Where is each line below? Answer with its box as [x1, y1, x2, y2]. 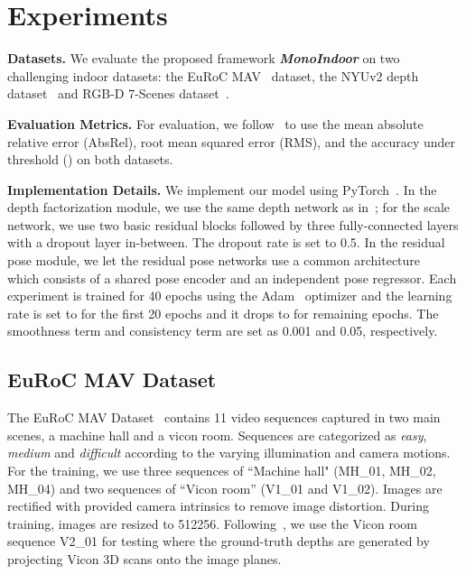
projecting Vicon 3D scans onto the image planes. [7, 549, 282, 568]
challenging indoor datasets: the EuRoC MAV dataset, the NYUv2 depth [7, 66, 419, 85]
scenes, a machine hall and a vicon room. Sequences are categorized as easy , [7, 425, 427, 444]
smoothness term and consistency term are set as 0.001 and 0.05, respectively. [7, 321, 438, 340]
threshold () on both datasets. [7, 150, 173, 169]
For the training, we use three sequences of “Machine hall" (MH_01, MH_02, [7, 461, 436, 480]
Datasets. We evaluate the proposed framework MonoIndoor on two [7, 49, 400, 68]
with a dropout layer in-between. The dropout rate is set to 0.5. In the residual [7, 233, 445, 252]
